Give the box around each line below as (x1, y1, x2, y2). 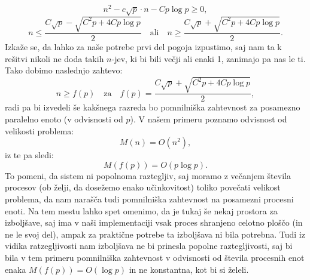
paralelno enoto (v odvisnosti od (5, 113, 123, 125)
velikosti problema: (5, 124, 74, 137)
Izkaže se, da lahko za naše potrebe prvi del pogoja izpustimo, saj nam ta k (5, 41, 282, 53)
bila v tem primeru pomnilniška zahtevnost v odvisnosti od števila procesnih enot (5, 251, 305, 263)
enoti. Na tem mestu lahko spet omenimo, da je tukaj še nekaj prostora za (5, 204, 278, 217)
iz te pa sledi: (5, 149, 54, 161)
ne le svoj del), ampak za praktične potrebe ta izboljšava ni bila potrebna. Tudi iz (5, 227, 305, 240)
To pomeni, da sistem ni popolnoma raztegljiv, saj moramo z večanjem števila (5, 169, 291, 181)
